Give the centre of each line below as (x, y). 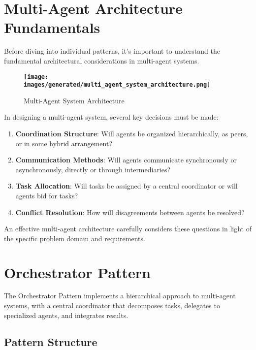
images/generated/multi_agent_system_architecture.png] (117, 85)
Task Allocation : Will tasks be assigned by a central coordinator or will (127, 186)
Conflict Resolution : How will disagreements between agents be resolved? (130, 212)
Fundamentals (52, 27)
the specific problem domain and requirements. (75, 238)
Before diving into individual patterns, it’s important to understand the (112, 51)
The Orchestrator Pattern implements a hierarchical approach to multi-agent (120, 296)
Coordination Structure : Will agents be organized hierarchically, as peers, (132, 133)
